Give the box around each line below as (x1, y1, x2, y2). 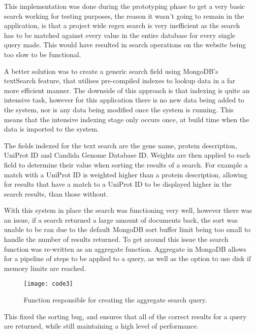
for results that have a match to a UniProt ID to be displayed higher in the (4, 179, 231, 189)
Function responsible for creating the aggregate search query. (24, 295, 207, 305)
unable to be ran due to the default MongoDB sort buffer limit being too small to (4, 224, 251, 234)
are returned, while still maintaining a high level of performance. (4, 321, 199, 331)
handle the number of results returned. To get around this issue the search (4, 234, 228, 244)
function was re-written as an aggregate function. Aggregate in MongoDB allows (4, 243, 247, 254)
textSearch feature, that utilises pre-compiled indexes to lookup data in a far (4, 75, 235, 86)
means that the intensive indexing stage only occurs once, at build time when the (4, 114, 250, 124)
